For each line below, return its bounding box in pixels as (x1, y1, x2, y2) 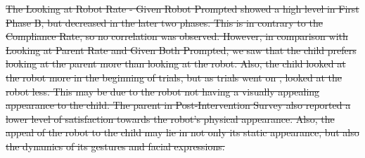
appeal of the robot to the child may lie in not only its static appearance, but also (6, 125, 359, 140)
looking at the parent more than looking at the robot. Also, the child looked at (6, 56, 346, 71)
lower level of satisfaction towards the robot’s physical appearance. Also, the (6, 111, 335, 126)
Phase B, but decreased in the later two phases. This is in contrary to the (6, 15, 323, 29)
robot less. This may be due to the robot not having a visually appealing (6, 84, 320, 98)
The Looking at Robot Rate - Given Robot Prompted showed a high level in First (6, 1, 359, 15)
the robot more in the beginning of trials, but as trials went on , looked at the (6, 70, 342, 84)
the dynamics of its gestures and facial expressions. (6, 138, 225, 153)
